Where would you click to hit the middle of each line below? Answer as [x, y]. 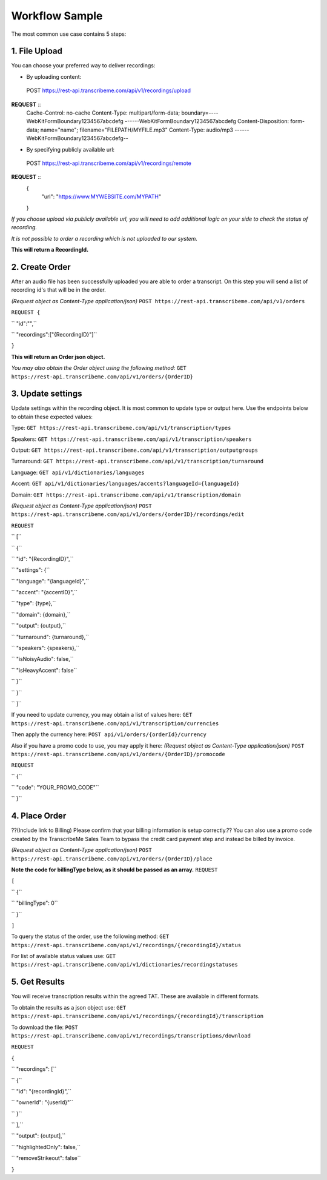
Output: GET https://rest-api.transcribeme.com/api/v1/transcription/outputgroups [135, 450]
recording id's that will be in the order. [58, 290]
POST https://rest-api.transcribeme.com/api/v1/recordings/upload [108, 90]
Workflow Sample [57, 16]
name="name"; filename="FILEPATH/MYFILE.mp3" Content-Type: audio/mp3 [137, 130]
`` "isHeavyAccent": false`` [44, 670]
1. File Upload [37, 51]
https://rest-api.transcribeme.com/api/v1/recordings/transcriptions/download [131, 1036]
